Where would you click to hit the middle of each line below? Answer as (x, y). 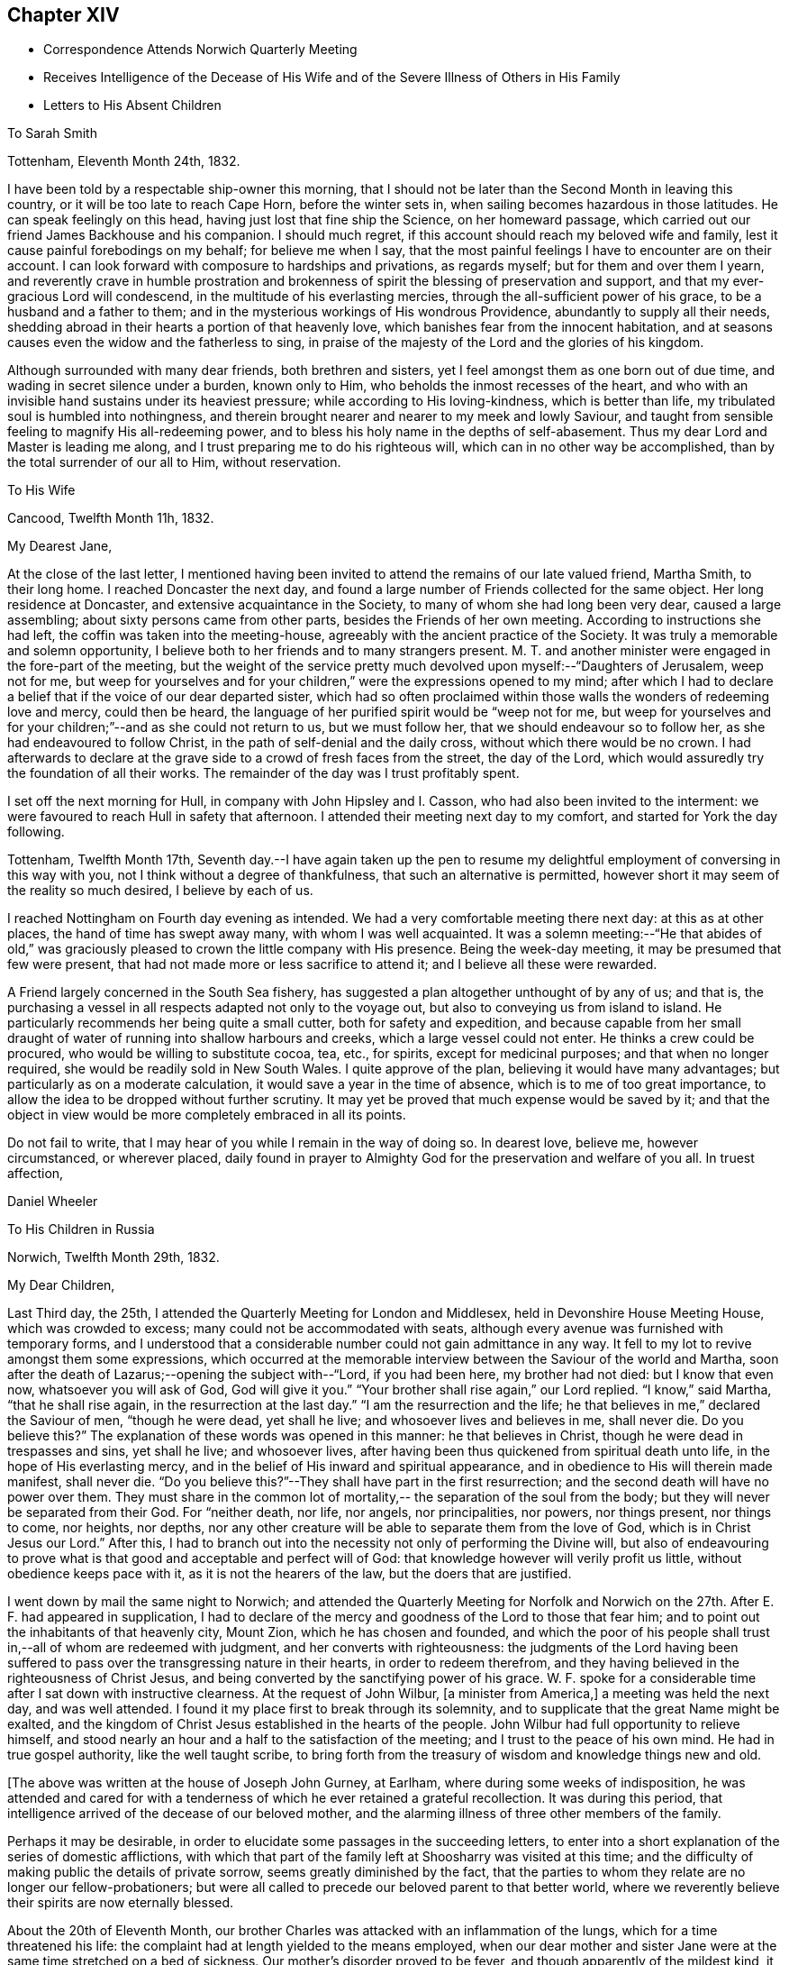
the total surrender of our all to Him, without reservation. (174, 462)
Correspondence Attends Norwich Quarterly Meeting (200, 50)
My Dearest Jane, (60, 546)
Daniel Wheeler (53, 1202)
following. (36, 832)
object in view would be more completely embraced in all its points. (207, 1115)
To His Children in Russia (81, 1229)
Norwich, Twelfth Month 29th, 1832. (113, 1257)
